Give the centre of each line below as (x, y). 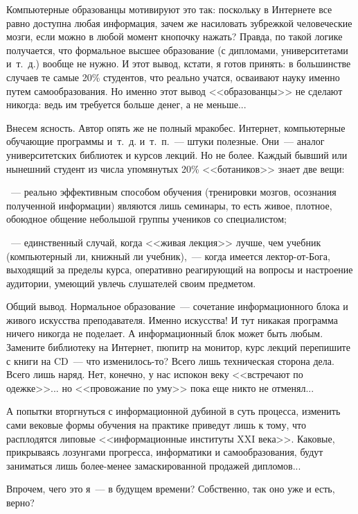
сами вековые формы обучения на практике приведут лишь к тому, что (156, 425)
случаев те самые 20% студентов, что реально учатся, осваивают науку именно (173, 77)
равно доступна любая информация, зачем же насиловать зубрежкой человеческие (179, 23)
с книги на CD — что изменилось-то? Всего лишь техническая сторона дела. (170, 360)
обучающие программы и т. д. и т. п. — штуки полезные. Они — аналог (165, 141)
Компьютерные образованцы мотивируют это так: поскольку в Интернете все (169, 9)
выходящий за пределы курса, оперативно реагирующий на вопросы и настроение (180, 269)
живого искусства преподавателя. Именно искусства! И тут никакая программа (172, 319)
